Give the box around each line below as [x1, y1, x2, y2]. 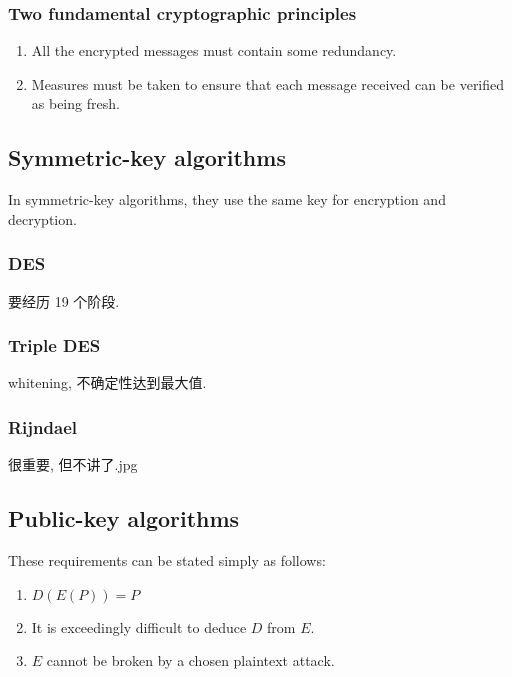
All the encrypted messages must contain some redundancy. [31, 40, 397, 61]
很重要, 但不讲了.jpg [8, 454, 138, 475]
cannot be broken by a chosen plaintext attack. [46, 650, 335, 671]
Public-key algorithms [8, 503, 240, 534]
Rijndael [8, 414, 77, 439]
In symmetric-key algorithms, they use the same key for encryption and [8, 189, 446, 210]
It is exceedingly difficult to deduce [31, 616, 247, 637]
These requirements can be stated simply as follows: [8, 550, 326, 571]
